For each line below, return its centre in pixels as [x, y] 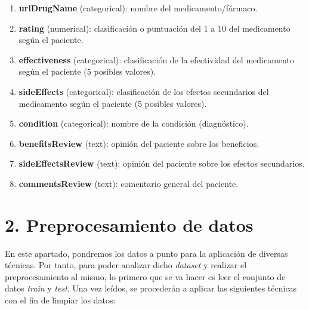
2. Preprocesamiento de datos [129, 224]
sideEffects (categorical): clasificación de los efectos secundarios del [144, 91]
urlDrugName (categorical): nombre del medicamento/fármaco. [138, 8]
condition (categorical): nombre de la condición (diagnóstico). [134, 123]
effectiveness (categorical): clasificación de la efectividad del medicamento [156, 59]
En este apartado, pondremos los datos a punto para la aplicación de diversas [146, 253]
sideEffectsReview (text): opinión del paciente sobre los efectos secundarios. [162, 163]
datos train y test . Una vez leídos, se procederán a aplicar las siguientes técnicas [151, 288]
